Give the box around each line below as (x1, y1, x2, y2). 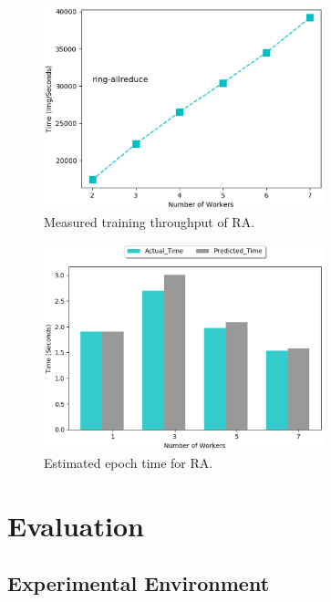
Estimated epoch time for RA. (44, 452, 213, 472)
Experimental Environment (7, 569, 270, 597)
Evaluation (7, 506, 144, 544)
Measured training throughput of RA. (44, 212, 255, 231)
